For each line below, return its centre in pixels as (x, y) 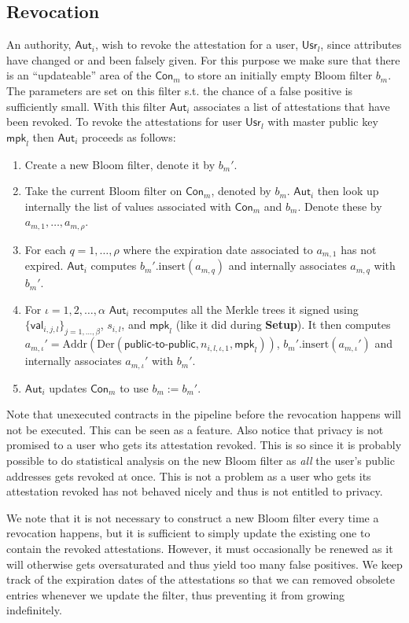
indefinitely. (34, 610)
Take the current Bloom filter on (103, 191)
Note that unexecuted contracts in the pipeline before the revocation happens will (204, 414)
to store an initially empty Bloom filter (278, 75)
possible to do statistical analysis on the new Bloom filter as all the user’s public (201, 461)
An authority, (39, 44)
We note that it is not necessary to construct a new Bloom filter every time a (193, 517)
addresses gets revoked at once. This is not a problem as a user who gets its (189, 476)
